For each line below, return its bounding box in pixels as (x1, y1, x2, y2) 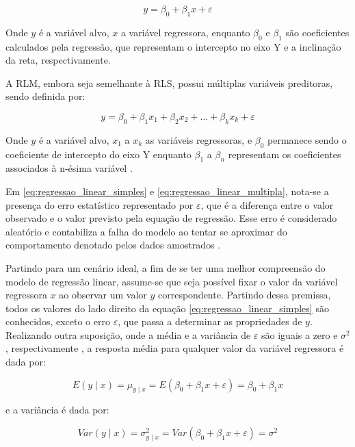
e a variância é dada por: (5, 403, 109, 417)
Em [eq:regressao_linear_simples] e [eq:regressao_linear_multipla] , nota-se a (5, 183, 329, 198)
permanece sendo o (267, 132, 347, 146)
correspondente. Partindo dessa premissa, (157, 288, 331, 302)
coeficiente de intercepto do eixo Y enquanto (5, 146, 192, 161)
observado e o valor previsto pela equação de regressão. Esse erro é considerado (5, 211, 337, 225)
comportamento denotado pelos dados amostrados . (5, 238, 221, 252)
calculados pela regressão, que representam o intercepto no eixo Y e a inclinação (5, 39, 341, 53)
